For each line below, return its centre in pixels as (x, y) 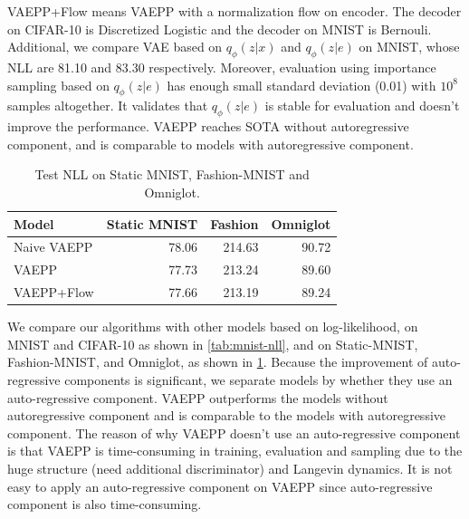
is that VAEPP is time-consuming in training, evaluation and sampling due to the (235, 451)
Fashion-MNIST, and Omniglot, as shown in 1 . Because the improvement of (218, 362)
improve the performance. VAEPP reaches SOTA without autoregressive (208, 126)
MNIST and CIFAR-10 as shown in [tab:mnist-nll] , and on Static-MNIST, (213, 344)
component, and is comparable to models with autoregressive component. (211, 144)
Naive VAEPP (53, 247)
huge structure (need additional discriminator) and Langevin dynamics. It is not (230, 468)
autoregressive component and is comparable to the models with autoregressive (227, 415)
